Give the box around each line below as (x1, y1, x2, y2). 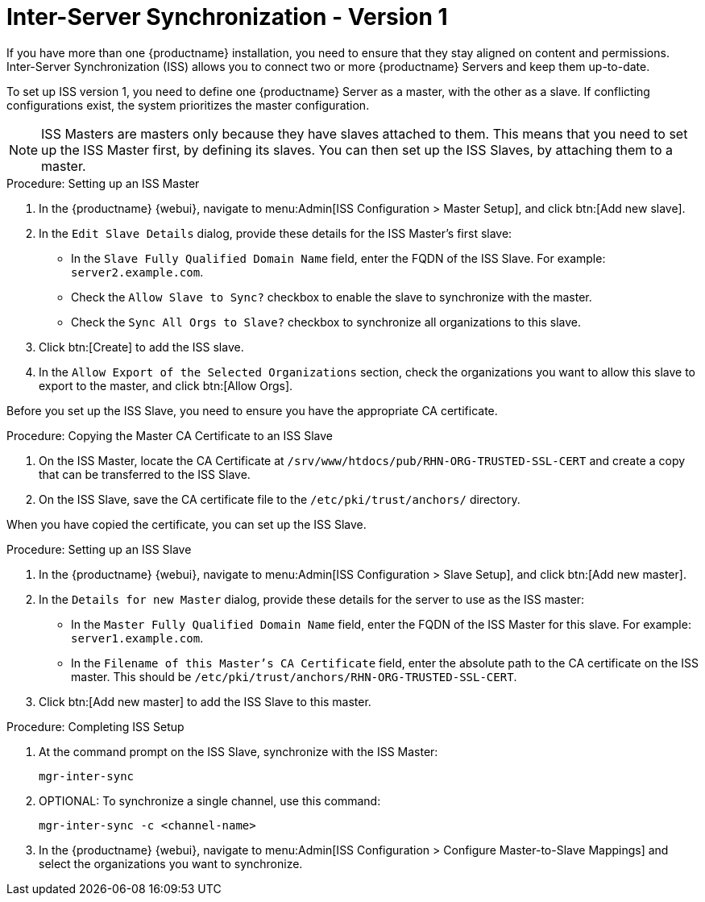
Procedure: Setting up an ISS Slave (6, 542, 192, 556)
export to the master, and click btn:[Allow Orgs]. (39, 378, 293, 393)
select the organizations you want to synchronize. (39, 856, 303, 871)
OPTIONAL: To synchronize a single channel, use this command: (39, 793, 381, 808)
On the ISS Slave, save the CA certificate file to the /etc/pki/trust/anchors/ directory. (39, 492, 520, 506)
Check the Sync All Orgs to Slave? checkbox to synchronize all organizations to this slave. (71, 314, 581, 329)
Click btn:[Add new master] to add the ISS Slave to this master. (39, 694, 371, 709)
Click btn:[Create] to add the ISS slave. (39, 339, 244, 354)
